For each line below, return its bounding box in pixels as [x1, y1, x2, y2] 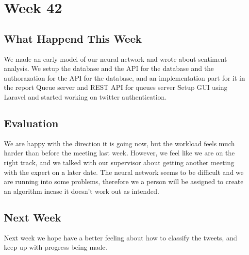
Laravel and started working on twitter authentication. [4, 91, 167, 102]
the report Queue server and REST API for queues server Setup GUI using [4, 82, 228, 92]
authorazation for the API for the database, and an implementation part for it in [4, 72, 245, 83]
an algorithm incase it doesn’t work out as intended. [4, 186, 159, 196]
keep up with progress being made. [4, 242, 107, 252]
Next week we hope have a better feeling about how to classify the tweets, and [4, 232, 237, 242]
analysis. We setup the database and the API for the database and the [4, 63, 214, 73]
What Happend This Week [4, 31, 142, 46]
